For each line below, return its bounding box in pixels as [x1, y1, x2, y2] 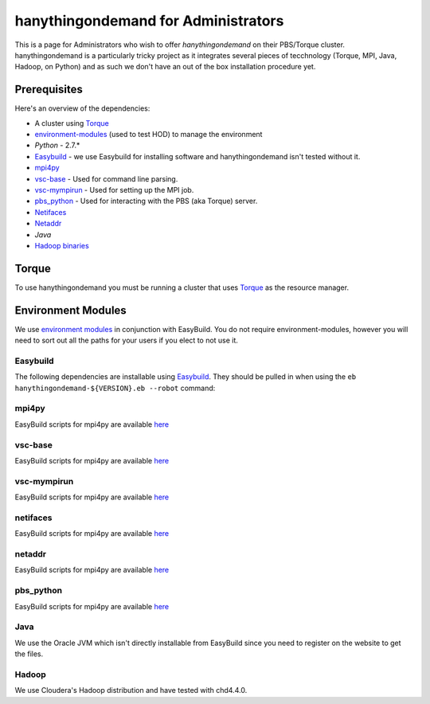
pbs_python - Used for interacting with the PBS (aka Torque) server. [34, 196, 258, 206]
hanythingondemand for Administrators [14, 12, 284, 29]
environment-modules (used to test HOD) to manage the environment [34, 130, 263, 139]
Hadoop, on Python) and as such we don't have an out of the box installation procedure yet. [14, 62, 316, 72]
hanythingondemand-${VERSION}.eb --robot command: [14, 383, 216, 393]
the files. [14, 649, 44, 659]
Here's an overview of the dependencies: [14, 104, 150, 113]
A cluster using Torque [34, 118, 109, 127]
